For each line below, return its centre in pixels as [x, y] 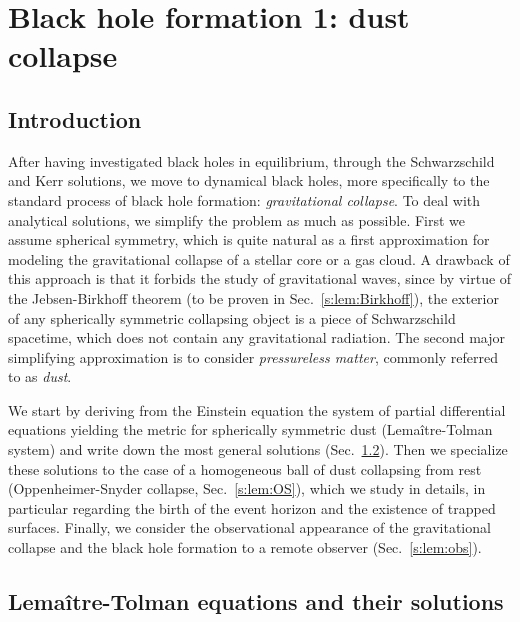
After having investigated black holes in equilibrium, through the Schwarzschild [251, 160]
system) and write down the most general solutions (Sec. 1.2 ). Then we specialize [258, 449]
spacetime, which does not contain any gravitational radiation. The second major [256, 337]
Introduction [75, 118]
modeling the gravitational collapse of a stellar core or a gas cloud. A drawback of [259, 258]
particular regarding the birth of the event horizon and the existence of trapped [252, 507]
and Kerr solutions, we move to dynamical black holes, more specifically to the [249, 180]
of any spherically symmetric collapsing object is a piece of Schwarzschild [232, 317]
